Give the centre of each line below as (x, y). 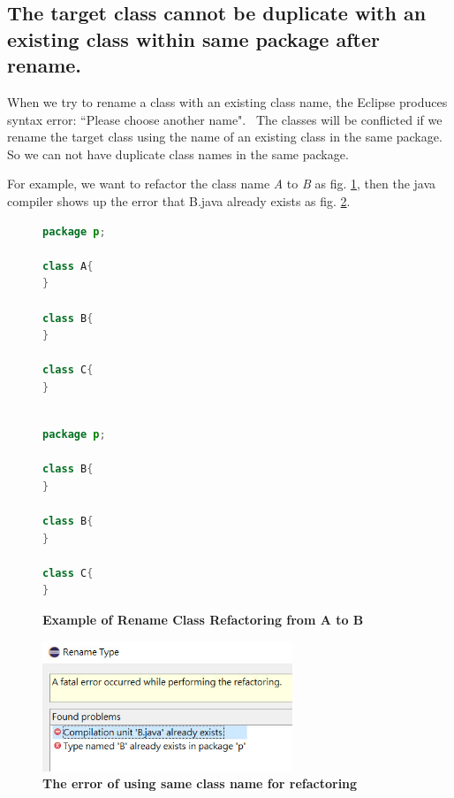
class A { (68, 266)
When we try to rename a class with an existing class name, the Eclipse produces (227, 101)
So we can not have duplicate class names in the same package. (178, 153)
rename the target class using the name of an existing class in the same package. (225, 137)
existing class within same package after (193, 38)
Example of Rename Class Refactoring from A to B (203, 620)
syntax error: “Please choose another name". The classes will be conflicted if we (225, 119)
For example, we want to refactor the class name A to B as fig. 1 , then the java (222, 184)
